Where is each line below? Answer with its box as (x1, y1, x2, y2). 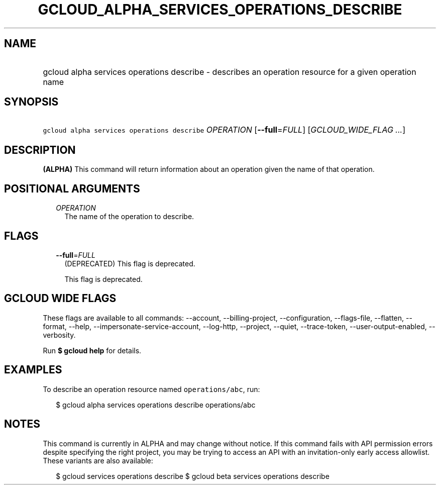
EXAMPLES (4, 363, 62, 376)
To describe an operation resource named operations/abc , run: (43, 384, 260, 394)
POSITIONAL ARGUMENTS (4, 182, 140, 195)
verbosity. (43, 330, 76, 339)
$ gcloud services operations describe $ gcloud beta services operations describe (56, 471, 329, 480)
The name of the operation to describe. (64, 212, 194, 221)
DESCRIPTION (4, 143, 76, 156)
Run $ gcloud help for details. (43, 346, 142, 355)
